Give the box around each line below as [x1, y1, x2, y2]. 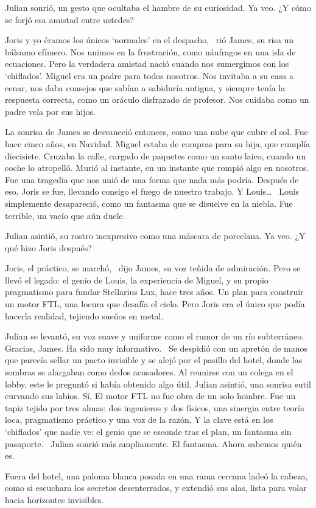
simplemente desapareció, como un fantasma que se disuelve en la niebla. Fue [5, 197, 293, 209]
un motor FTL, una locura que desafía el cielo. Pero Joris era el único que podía [5, 297, 305, 310]
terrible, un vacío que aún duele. [5, 209, 125, 221]
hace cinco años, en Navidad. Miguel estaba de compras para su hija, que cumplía [5, 137, 311, 150]
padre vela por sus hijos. [5, 105, 96, 117]
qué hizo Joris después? [5, 241, 92, 254]
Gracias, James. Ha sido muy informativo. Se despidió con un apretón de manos [5, 341, 308, 354]
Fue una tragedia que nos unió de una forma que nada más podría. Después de [5, 173, 299, 186]
